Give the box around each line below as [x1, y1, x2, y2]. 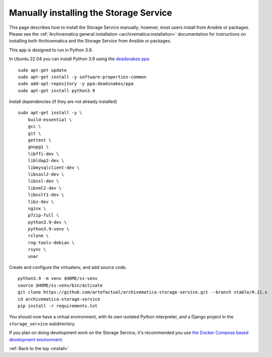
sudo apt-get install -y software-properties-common [18, 74, 146, 80]
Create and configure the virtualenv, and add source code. [9, 264, 127, 271]
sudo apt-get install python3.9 [18, 88, 95, 93]
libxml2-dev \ [27, 185, 62, 190]
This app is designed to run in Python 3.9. [9, 47, 93, 53]
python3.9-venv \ [27, 226, 69, 232]
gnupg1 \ [27, 144, 49, 150]
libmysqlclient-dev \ [27, 165, 80, 170]
